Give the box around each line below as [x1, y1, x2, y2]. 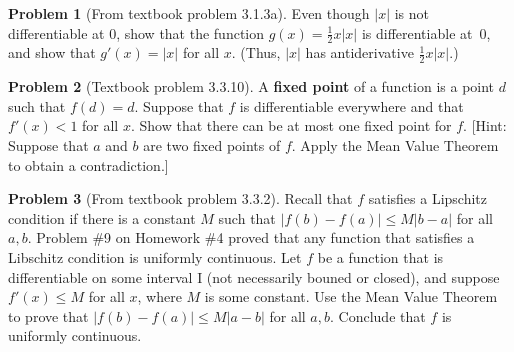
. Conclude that [330, 305, 426, 326]
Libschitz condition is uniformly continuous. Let [8, 247, 302, 267]
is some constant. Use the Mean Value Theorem [204, 286, 498, 307]
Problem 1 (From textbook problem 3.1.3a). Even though [8, 3, 370, 23]
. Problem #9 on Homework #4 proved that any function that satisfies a [27, 227, 475, 248]
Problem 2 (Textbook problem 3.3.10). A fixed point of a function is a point [8, 76, 495, 97]
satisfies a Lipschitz [368, 188, 487, 209]
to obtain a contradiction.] [8, 154, 169, 175]
